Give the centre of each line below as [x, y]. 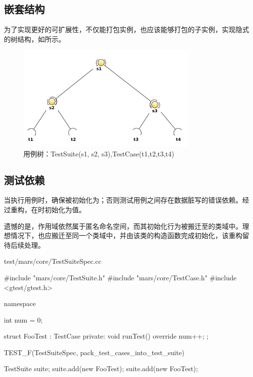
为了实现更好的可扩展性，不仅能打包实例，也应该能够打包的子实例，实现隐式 [126, 29]
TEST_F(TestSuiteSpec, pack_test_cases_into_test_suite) [94, 352]
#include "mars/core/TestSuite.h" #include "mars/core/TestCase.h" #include [120, 277]
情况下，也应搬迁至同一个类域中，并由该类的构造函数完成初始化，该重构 [126, 235]
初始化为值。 [65, 209]
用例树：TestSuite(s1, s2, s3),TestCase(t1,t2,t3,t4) [99, 153]
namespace [20, 303]
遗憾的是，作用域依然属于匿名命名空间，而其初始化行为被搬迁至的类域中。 [123, 226]
